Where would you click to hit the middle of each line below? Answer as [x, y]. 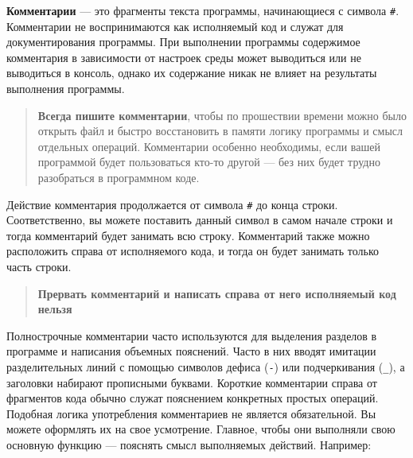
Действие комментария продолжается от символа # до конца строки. [172, 204]
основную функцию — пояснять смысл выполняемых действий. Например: [189, 445]
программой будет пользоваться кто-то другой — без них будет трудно [209, 162]
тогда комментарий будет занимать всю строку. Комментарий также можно [188, 235]
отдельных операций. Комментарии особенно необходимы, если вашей [209, 146]
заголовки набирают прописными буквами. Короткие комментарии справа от [192, 382]
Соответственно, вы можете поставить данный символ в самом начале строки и [200, 220]
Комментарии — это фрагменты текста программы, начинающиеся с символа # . [203, 10]
